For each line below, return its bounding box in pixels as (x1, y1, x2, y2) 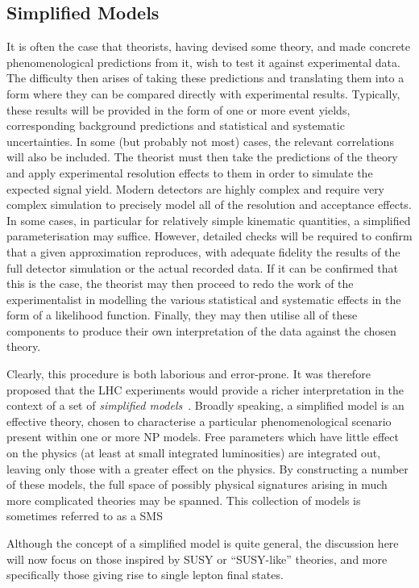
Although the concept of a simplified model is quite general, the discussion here (6, 535, 399, 552)
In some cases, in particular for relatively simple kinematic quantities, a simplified (6, 211, 411, 228)
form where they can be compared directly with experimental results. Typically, (6, 85, 400, 102)
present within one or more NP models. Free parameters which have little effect (6, 428, 399, 445)
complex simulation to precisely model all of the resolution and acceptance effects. (6, 196, 412, 213)
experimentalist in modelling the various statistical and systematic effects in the (6, 290, 401, 307)
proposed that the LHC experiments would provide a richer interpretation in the (6, 381, 404, 398)
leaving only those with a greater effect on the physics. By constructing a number (6, 460, 409, 477)
